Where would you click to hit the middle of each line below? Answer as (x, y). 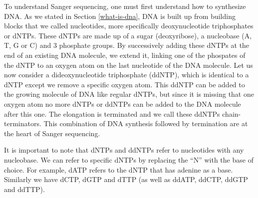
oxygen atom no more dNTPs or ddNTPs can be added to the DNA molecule (123, 103)
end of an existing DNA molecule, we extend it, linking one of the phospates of (125, 55)
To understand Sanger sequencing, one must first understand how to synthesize (125, 6)
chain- (232, 113)
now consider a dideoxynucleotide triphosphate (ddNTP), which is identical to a (127, 75)
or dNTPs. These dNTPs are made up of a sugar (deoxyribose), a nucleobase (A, (128, 35)
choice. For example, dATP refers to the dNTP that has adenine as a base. (119, 169)
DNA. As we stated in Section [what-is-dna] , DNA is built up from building (120, 16)
